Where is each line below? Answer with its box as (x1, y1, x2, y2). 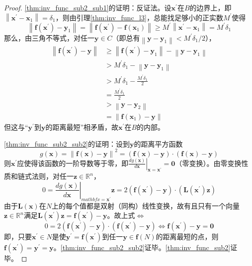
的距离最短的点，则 (156, 231, 219, 242)
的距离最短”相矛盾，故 (45, 121, 119, 132)
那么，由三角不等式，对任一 (4, 32, 94, 43)
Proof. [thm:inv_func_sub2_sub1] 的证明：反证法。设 (4, 2, 171, 12)
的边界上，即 (189, 2, 232, 12)
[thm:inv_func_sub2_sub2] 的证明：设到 (4, 138, 130, 149)
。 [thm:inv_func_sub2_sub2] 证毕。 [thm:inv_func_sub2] (53, 242, 231, 253)
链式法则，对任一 (17, 171, 74, 181)
